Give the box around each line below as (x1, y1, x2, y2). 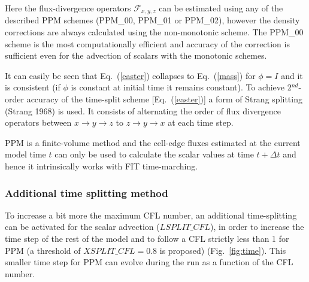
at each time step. (168, 116, 234, 129)
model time (5, 148, 46, 160)
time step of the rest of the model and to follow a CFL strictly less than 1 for (5, 232, 289, 244)
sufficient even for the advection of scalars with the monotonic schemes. (5, 49, 267, 62)
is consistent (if (5, 81, 60, 93)
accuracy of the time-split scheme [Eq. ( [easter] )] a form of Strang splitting (26, 93, 302, 105)
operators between (5, 116, 72, 129)
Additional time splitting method (5, 185, 168, 200)
